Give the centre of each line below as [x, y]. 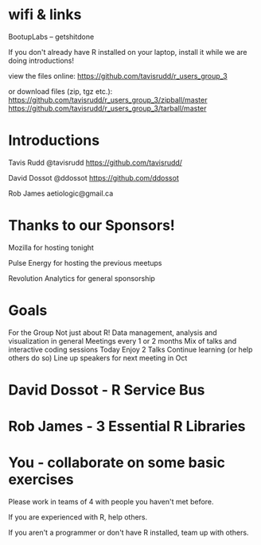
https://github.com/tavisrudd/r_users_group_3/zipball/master [108, 99]
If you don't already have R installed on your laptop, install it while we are [128, 52]
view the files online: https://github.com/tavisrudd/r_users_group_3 [118, 76]
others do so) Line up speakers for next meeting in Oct [98, 358]
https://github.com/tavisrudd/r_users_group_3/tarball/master [107, 108]
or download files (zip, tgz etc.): [60, 91]
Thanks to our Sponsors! [92, 226]
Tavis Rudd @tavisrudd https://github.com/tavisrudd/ [95, 162]
